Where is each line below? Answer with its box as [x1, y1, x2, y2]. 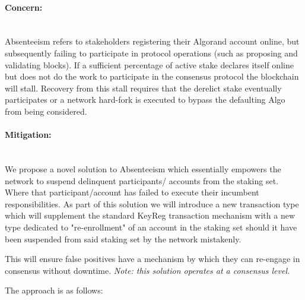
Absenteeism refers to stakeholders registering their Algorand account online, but [5, 35, 300, 48]
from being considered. [5, 105, 87, 117]
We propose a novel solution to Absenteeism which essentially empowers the [5, 162, 281, 175]
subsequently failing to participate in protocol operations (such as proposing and [5, 46, 298, 59]
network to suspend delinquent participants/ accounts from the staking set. [5, 174, 279, 187]
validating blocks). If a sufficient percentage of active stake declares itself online [5, 58, 294, 71]
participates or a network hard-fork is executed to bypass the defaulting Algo [5, 93, 285, 106]
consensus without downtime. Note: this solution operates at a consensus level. [5, 264, 290, 276]
